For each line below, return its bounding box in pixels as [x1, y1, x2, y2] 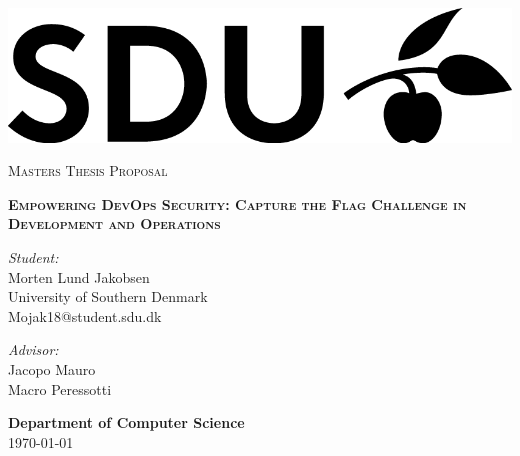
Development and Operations [8, 213, 221, 234]
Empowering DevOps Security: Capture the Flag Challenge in [8, 193, 467, 214]
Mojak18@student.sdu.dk [8, 305, 162, 326]
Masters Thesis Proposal [8, 160, 168, 181]
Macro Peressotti [8, 378, 112, 399]
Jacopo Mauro [8, 359, 96, 380]
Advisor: [8, 339, 59, 360]
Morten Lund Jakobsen [8, 266, 150, 287]
